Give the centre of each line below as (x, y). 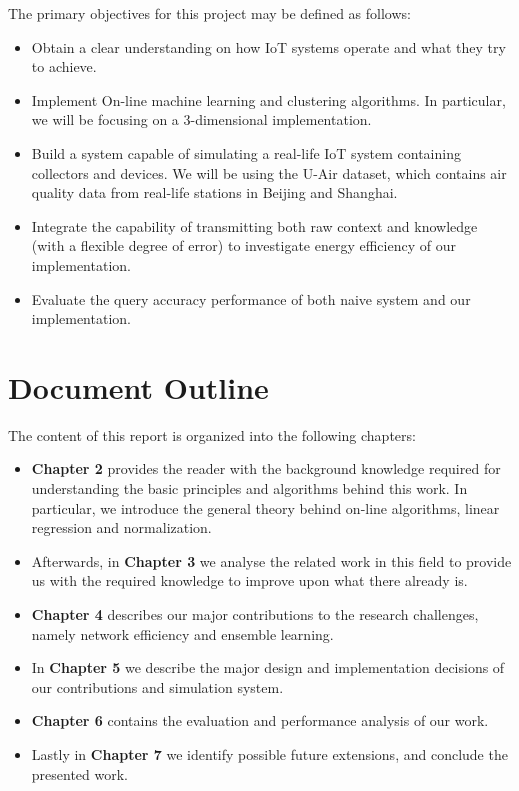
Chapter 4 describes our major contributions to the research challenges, (255, 614)
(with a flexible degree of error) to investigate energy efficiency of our (243, 245)
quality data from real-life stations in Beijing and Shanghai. (214, 192)
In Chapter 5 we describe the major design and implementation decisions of (268, 667)
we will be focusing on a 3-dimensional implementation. (201, 119)
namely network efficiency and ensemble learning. (182, 633)
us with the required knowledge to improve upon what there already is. (249, 580)
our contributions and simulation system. (157, 686)
